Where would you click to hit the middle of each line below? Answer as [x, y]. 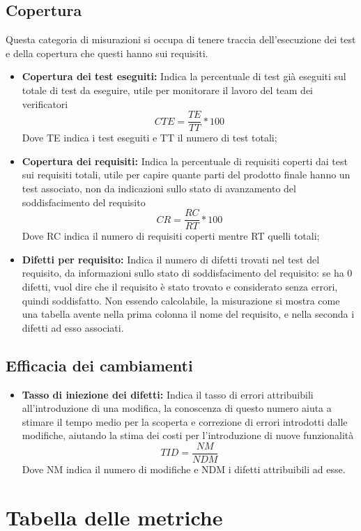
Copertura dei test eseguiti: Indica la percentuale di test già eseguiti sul [184, 76]
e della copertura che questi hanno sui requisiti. [107, 53]
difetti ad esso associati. [73, 327]
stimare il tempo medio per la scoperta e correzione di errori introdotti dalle [185, 421]
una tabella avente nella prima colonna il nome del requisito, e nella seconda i [188, 314]
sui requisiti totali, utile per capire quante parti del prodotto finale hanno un [186, 175]
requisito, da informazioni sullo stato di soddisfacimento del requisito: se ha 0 [187, 273]
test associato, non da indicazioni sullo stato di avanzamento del [159, 188]
